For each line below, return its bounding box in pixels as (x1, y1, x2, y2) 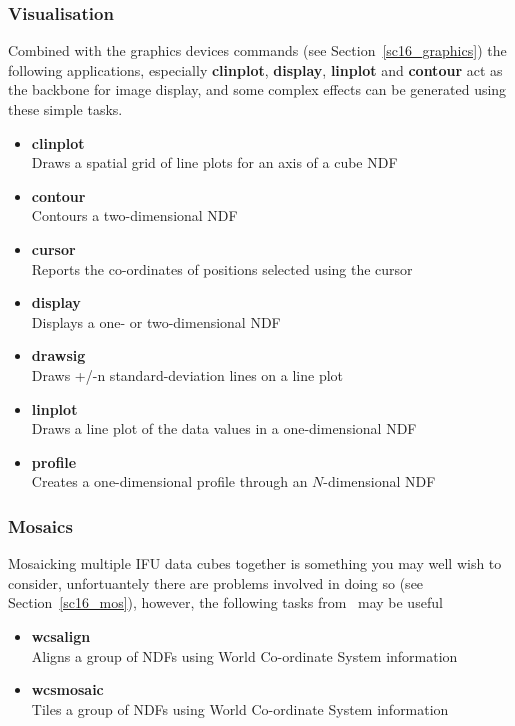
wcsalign (31, 625, 91, 646)
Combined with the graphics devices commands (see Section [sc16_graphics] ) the (8, 40, 507, 61)
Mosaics (8, 513, 73, 538)
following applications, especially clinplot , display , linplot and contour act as (8, 59, 503, 80)
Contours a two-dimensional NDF (31, 205, 238, 226)
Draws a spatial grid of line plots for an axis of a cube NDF (31, 152, 398, 173)
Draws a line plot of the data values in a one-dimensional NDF (31, 418, 417, 439)
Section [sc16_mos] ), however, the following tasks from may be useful (8, 592, 443, 613)
